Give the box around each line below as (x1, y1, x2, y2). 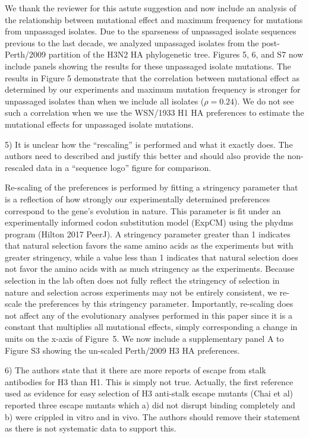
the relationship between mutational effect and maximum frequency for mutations (5, 13, 303, 26)
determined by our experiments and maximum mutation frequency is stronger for (5, 83, 301, 96)
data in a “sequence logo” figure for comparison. (36, 161, 212, 173)
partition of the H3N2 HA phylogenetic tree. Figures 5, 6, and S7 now (48, 48, 304, 61)
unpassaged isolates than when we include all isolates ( (5, 94, 204, 107)
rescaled (5, 161, 34, 173)
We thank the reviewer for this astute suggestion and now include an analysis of (5, 2, 297, 14)
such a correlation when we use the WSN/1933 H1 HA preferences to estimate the (5, 106, 304, 119)
